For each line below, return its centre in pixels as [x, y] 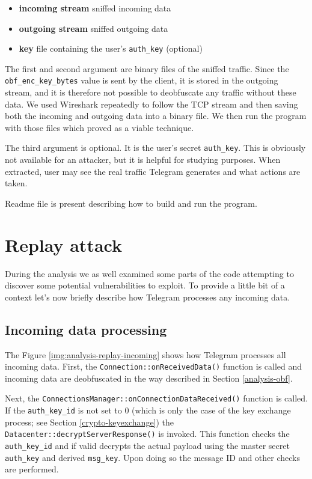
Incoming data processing [86, 329]
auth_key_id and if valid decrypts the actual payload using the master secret [147, 446]
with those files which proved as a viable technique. [99, 127]
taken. [16, 183]
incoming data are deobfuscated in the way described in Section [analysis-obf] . [149, 378]
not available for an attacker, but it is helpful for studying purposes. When [143, 160]
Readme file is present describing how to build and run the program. [131, 203]
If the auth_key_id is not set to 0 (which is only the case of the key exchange [148, 410]
